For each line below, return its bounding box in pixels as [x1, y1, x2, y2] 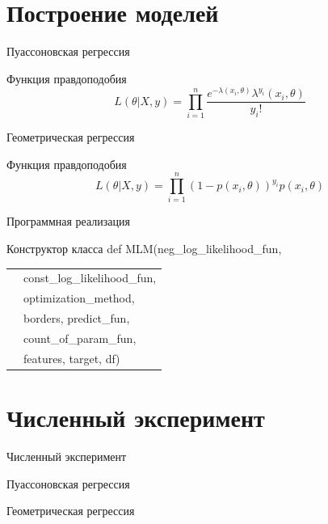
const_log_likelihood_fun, [23, 269, 157, 286]
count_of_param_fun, [23, 329, 137, 346]
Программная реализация [6, 213, 130, 230]
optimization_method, [23, 289, 135, 306]
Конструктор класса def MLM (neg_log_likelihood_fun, [6, 240, 282, 257]
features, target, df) [23, 349, 120, 366]
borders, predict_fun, [23, 310, 130, 327]
